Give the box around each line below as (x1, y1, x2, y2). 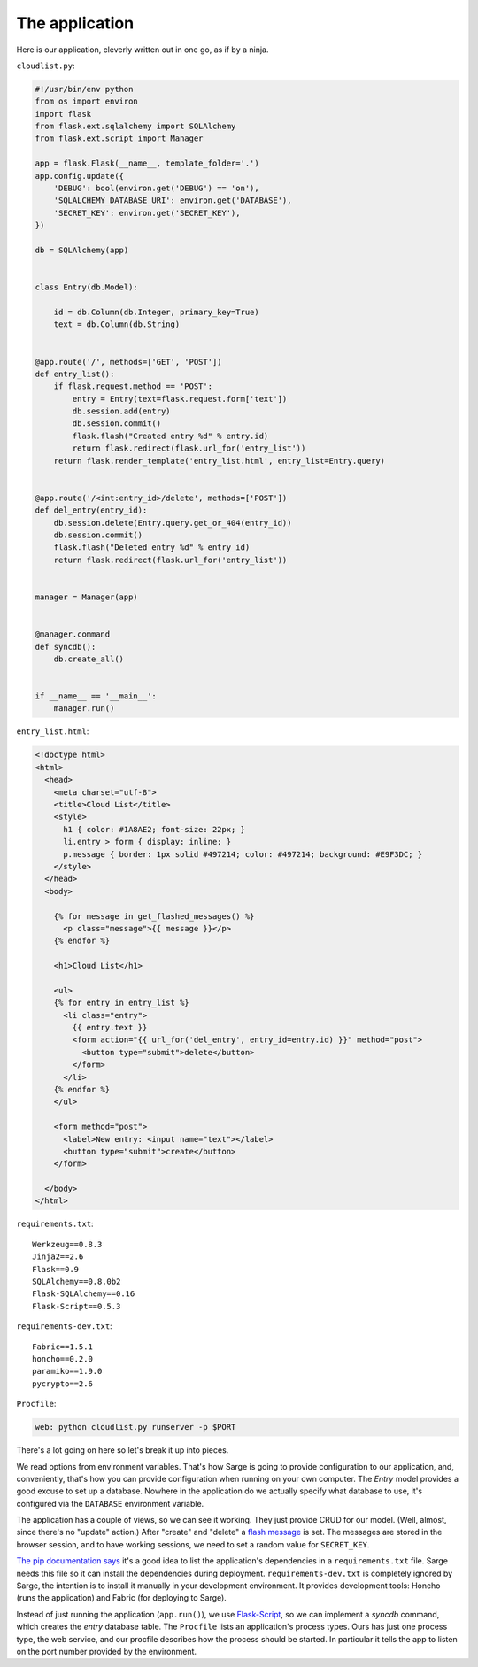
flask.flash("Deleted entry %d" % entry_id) (53, 543, 251, 552)
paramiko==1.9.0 (32, 1366, 103, 1377)
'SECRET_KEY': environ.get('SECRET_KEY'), (53, 208, 241, 218)
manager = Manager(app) (35, 591, 139, 602)
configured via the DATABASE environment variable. (16, 1498, 204, 1509)
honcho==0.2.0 (32, 1354, 93, 1363)
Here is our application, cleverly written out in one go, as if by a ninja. (16, 44, 269, 55)
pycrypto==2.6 (32, 1378, 93, 1389)
